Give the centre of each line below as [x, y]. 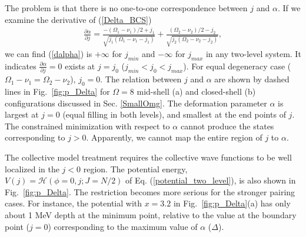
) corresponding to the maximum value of [123, 226]
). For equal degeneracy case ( [237, 66]
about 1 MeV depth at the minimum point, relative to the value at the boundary [151, 215]
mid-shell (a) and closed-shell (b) [196, 91]
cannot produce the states [227, 126]
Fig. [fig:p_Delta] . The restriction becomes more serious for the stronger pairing [150, 191]
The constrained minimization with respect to [87, 126]
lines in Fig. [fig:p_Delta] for [57, 91]
